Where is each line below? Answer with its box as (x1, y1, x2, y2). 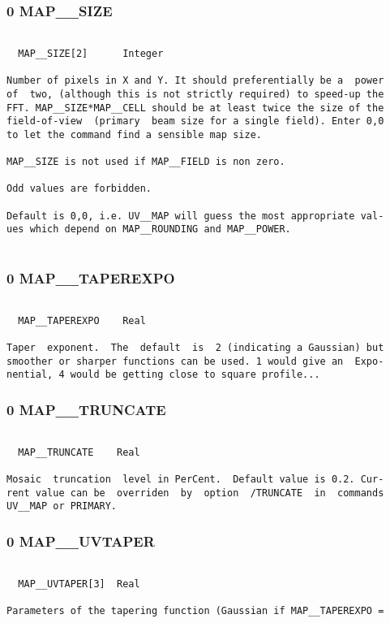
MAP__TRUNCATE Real (18, 446, 140, 458)
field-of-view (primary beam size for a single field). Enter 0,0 (6, 115, 384, 128)
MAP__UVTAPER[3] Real (18, 578, 140, 590)
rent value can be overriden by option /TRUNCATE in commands (6, 487, 384, 499)
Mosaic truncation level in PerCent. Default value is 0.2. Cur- (6, 474, 384, 486)
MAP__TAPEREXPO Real (18, 314, 146, 327)
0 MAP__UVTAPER (6, 530, 155, 551)
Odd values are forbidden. (6, 183, 152, 195)
